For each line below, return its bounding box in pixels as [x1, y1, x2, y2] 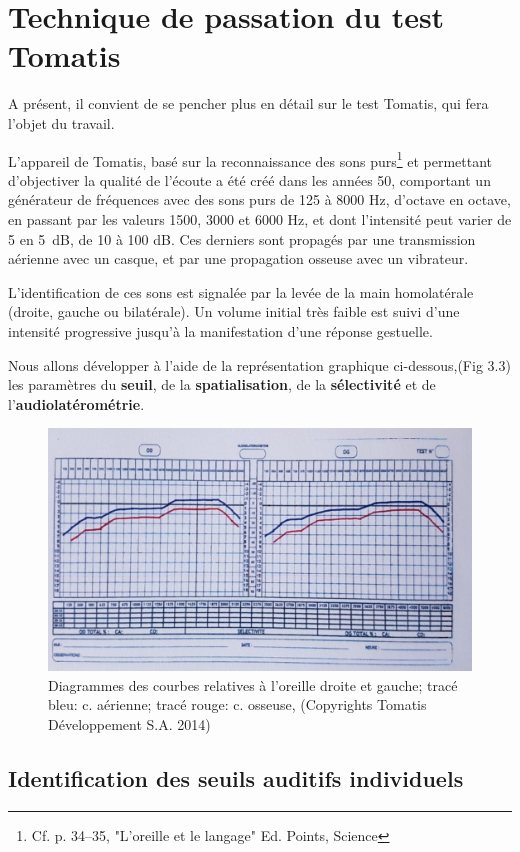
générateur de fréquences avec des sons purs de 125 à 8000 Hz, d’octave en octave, [8, 189, 511, 210]
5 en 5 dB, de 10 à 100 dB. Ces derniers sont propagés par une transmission [8, 228, 476, 249]
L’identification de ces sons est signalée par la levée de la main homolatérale [8, 281, 474, 302]
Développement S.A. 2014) [48, 713, 211, 734]
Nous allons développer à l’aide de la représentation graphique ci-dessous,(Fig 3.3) [8, 354, 511, 375]
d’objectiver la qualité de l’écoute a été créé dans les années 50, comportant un [8, 169, 491, 190]
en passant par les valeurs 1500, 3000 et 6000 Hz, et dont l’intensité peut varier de [8, 208, 512, 229]
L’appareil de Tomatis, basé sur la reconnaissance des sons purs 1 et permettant [8, 147, 493, 171]
